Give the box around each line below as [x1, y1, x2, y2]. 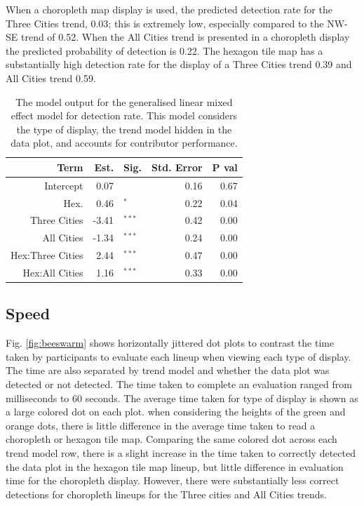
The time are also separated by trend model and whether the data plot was [6, 363, 330, 378]
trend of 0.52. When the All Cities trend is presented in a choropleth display [20, 29, 350, 44]
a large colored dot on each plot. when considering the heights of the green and [6, 404, 346, 419]
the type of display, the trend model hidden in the [16, 121, 232, 136]
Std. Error [151, 159, 203, 174]
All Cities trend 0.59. [6, 70, 96, 85]
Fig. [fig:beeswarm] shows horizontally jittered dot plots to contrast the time [6, 335, 335, 350]
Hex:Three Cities [11, 248, 83, 262]
